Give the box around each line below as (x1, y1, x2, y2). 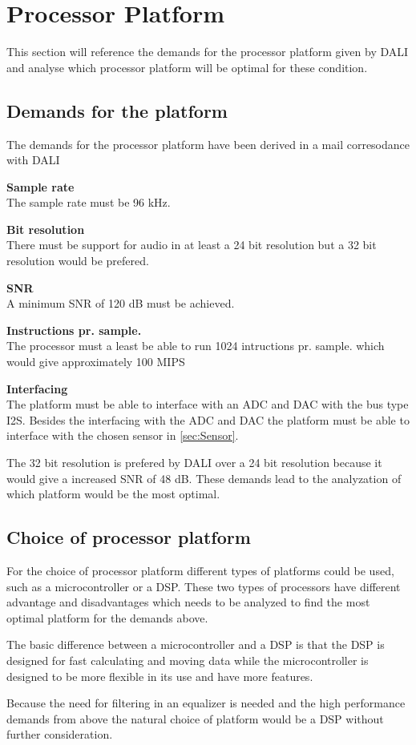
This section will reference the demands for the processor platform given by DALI (6, 43, 409, 60)
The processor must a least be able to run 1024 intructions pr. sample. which (6, 337, 385, 354)
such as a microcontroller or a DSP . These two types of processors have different (6, 578, 401, 594)
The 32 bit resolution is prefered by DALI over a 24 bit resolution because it (6, 454, 382, 471)
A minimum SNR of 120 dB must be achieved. (6, 295, 235, 312)
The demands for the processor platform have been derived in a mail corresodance (6, 135, 410, 152)
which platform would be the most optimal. (6, 485, 220, 502)
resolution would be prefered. (6, 252, 149, 269)
